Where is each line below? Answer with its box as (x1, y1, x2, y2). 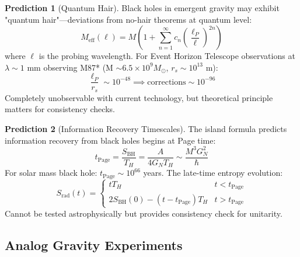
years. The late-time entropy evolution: (143, 166, 283, 179)
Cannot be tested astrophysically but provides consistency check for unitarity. (5, 207, 282, 219)
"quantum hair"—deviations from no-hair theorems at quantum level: (5, 13, 252, 25)
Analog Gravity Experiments (5, 235, 183, 253)
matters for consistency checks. (5, 103, 115, 115)
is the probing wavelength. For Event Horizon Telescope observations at (39, 50, 295, 62)
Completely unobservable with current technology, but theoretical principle (5, 91, 273, 103)
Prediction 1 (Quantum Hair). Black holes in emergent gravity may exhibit (5, 2, 280, 13)
